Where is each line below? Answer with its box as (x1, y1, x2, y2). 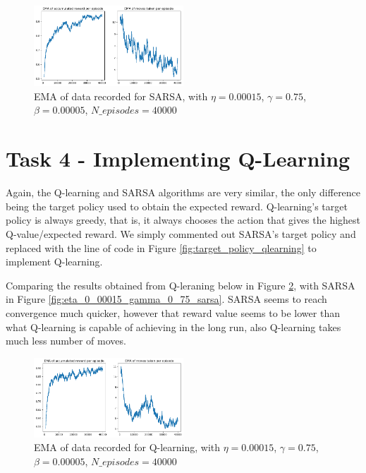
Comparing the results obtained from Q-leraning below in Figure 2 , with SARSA (6, 277, 355, 292)
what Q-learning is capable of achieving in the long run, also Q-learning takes (6, 319, 341, 334)
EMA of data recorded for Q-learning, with (34, 440, 221, 455)
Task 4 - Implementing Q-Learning (6, 144, 350, 173)
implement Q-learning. (6, 254, 103, 269)
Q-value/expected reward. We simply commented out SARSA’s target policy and (6, 226, 356, 241)
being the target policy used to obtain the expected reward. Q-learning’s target (6, 198, 348, 213)
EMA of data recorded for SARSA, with (34, 88, 208, 103)
